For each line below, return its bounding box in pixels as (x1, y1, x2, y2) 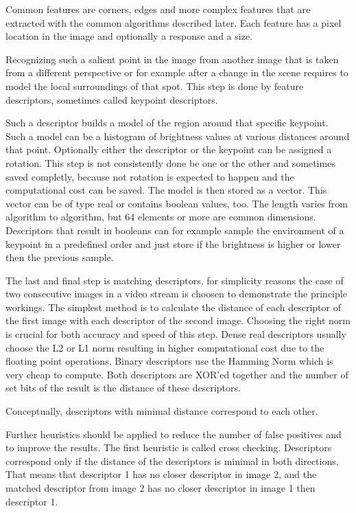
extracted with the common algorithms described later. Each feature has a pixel (5, 15, 342, 30)
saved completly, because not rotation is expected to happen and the (5, 169, 294, 183)
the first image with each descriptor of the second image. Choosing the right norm (5, 313, 351, 328)
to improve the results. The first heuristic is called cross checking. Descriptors (5, 440, 332, 455)
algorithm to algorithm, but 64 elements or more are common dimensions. (5, 209, 316, 224)
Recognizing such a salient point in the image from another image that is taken (5, 52, 339, 66)
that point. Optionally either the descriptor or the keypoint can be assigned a (5, 142, 332, 157)
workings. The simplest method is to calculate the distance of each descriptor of (5, 299, 341, 314)
